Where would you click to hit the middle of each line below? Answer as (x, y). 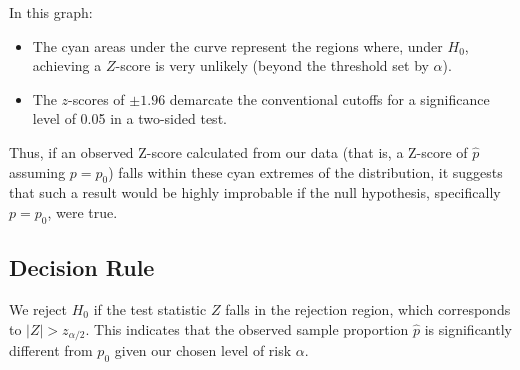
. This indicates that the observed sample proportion (247, 328)
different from (51, 350)
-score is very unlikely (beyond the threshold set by (272, 65)
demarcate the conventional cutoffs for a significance (329, 98)
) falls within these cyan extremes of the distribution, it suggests (305, 171)
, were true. (82, 211)
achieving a (67, 65)
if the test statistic (150, 308)
